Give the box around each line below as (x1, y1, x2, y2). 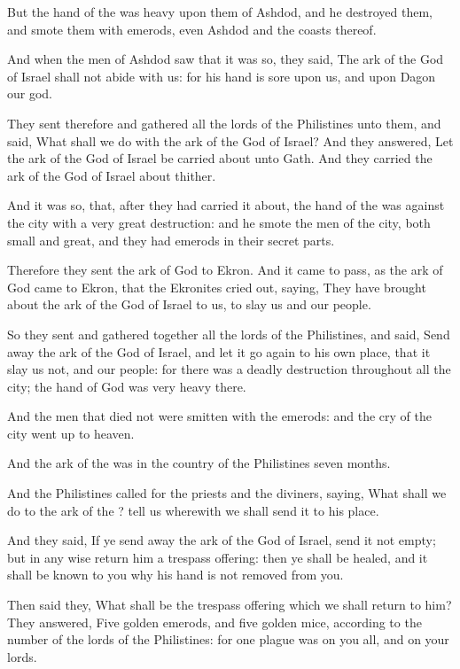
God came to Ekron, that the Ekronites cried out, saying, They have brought (7, 277, 426, 296)
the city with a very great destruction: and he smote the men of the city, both (7, 213, 431, 231)
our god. (7, 84, 53, 103)
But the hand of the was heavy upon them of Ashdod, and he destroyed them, (7, 3, 433, 20)
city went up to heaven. (7, 424, 135, 442)
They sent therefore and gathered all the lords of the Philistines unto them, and (7, 113, 441, 132)
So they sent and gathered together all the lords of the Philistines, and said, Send (7, 324, 450, 343)
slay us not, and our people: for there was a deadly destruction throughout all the (7, 360, 451, 378)
